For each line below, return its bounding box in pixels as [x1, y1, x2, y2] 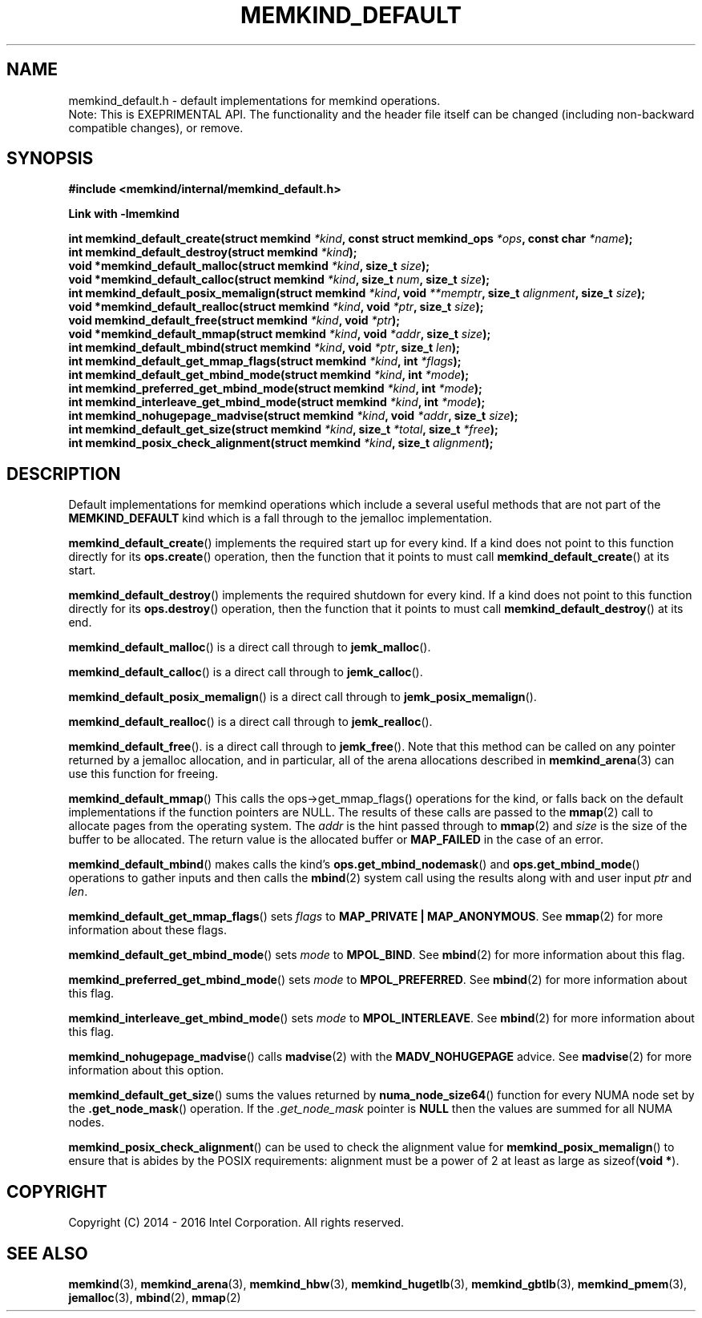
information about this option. [68, 1063, 224, 1078]
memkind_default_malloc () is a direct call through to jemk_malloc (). [68, 640, 431, 655]
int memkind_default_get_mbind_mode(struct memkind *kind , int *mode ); [68, 368, 470, 382]
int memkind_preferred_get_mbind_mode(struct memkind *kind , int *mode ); [68, 381, 482, 396]
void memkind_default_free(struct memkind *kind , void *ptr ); [68, 313, 401, 328]
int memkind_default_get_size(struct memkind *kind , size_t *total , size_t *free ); [68, 422, 498, 437]
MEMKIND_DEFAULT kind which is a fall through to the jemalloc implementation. [68, 511, 493, 526]
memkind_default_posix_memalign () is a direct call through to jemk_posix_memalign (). [68, 690, 537, 704]
